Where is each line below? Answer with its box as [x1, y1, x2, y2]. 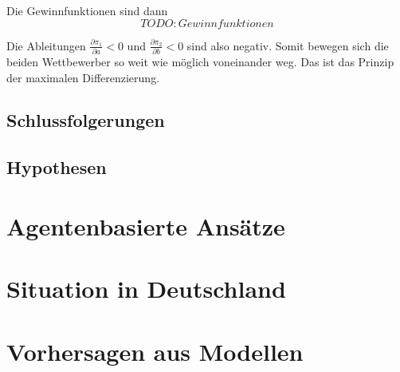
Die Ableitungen [6, 37, 86, 53]
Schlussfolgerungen [6, 108, 165, 133]
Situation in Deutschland [6, 272, 286, 305]
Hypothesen [6, 155, 107, 180]
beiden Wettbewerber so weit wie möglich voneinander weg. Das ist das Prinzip [6, 53, 394, 69]
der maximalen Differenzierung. [6, 69, 160, 85]
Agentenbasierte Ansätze [6, 209, 285, 242]
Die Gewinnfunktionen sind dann [6, 2, 168, 18]
